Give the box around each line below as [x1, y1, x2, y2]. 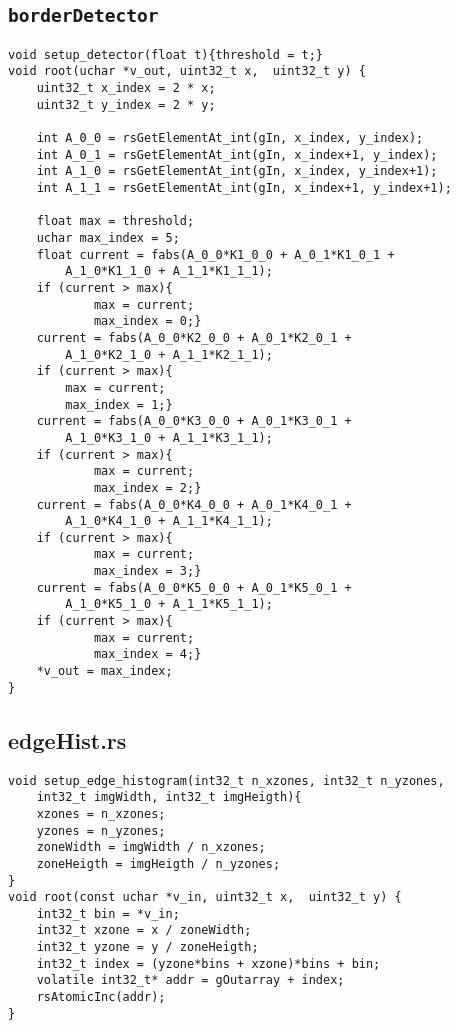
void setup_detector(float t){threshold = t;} [8, 47, 323, 62]
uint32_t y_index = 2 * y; [36, 97, 216, 112]
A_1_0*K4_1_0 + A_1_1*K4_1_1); [65, 514, 273, 529]
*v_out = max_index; [36, 664, 173, 679]
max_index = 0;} [93, 314, 202, 329]
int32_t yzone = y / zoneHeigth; [36, 940, 259, 955]
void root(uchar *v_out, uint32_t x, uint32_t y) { [8, 64, 366, 79]
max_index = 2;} [93, 480, 202, 495]
